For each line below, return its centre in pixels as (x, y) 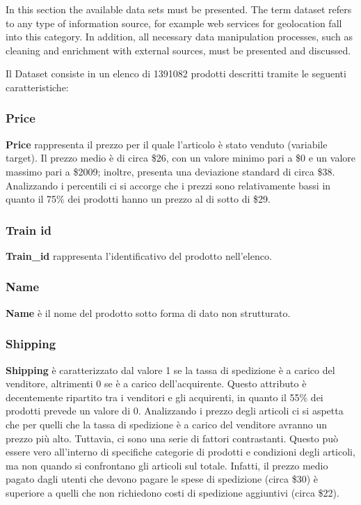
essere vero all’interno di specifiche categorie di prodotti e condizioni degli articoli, (180, 452)
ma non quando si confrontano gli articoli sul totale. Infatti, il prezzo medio (167, 465)
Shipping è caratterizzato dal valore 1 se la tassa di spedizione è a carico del (170, 370)
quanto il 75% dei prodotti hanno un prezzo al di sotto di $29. (138, 199)
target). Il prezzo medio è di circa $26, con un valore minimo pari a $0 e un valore (181, 158)
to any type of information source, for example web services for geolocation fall (174, 23)
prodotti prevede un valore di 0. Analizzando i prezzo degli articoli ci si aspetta (175, 411)
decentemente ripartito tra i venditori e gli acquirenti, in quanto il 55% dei (165, 397)
